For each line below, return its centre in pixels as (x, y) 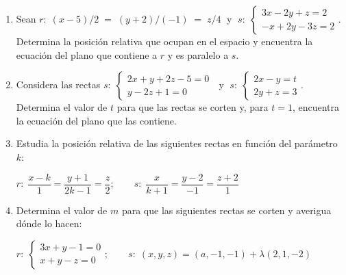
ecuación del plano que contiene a (87, 54)
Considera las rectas (58, 84)
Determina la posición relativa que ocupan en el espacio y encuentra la (164, 41)
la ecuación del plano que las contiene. (96, 120)
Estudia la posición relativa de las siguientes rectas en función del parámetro (177, 143)
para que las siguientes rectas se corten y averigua (226, 210)
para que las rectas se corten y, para (193, 107)
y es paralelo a (198, 54)
